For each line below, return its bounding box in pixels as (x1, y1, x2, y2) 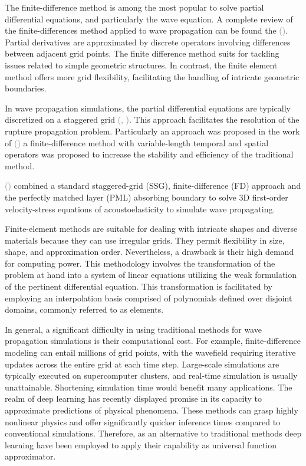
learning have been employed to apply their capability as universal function (5, 438, 277, 451)
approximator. (5, 450, 56, 462)
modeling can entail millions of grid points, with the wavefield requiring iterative (5, 346, 296, 359)
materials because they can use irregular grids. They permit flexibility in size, (5, 234, 285, 246)
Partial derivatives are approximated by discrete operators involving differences (5, 35, 291, 48)
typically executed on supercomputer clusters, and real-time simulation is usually (5, 369, 298, 382)
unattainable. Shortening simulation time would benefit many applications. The (5, 380, 292, 393)
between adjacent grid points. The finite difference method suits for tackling (5, 47, 279, 60)
